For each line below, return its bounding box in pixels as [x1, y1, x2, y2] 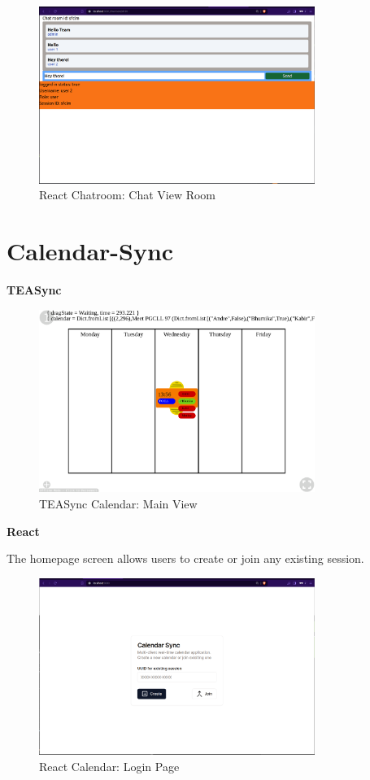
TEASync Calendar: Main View [39, 495, 198, 512]
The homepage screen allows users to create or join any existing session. [7, 550, 364, 567]
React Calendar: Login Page [39, 757, 180, 774]
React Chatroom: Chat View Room [39, 186, 216, 203]
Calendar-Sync [7, 233, 174, 267]
